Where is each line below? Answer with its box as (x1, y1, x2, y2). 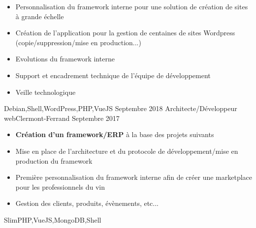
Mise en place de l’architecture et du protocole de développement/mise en (15, 145, 238, 156)
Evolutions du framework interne (15, 54, 115, 64)
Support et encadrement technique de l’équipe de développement (15, 70, 211, 80)
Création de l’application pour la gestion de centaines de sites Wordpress (15, 28, 235, 38)
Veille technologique (15, 86, 76, 97)
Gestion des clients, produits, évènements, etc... (15, 198, 159, 208)
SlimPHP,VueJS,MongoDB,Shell (4, 214, 101, 225)
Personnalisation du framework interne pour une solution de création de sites (15, 1, 248, 11)
